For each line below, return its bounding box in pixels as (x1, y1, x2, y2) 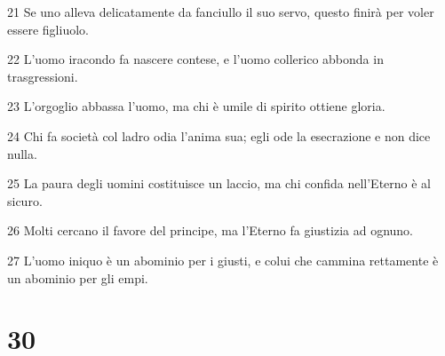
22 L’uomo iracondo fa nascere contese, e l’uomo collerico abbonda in (7, 50, 384, 68)
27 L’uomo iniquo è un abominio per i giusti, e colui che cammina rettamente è (7, 250, 439, 269)
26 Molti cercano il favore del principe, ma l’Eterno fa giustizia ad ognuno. (7, 221, 414, 240)
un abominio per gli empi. (7, 268, 148, 287)
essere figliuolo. (7, 20, 89, 38)
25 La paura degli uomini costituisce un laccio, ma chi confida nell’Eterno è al (7, 174, 432, 193)
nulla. (7, 144, 37, 162)
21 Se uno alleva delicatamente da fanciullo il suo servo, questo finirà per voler (7, 3, 434, 20)
